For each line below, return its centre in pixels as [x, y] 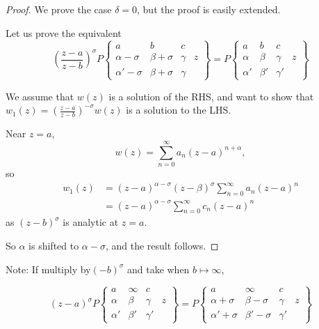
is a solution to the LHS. [179, 110]
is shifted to [54, 245]
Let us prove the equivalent [64, 32]
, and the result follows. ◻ [162, 245]
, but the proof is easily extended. [209, 9]
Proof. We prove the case [59, 9]
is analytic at [91, 222]
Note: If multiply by [48, 269]
